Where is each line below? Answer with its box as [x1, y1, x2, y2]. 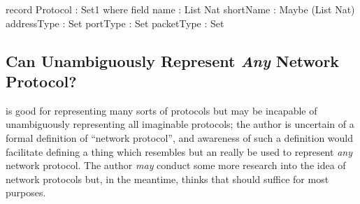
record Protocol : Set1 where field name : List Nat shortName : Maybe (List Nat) [6, 2, 355, 16]
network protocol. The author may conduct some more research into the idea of [6, 158, 346, 173]
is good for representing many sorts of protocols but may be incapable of [6, 103, 317, 117]
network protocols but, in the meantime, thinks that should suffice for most [6, 171, 329, 186]
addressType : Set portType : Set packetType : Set [6, 15, 224, 30]
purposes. [6, 185, 46, 200]
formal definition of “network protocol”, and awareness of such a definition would [6, 130, 354, 145]
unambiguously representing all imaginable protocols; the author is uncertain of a [6, 117, 354, 131]
